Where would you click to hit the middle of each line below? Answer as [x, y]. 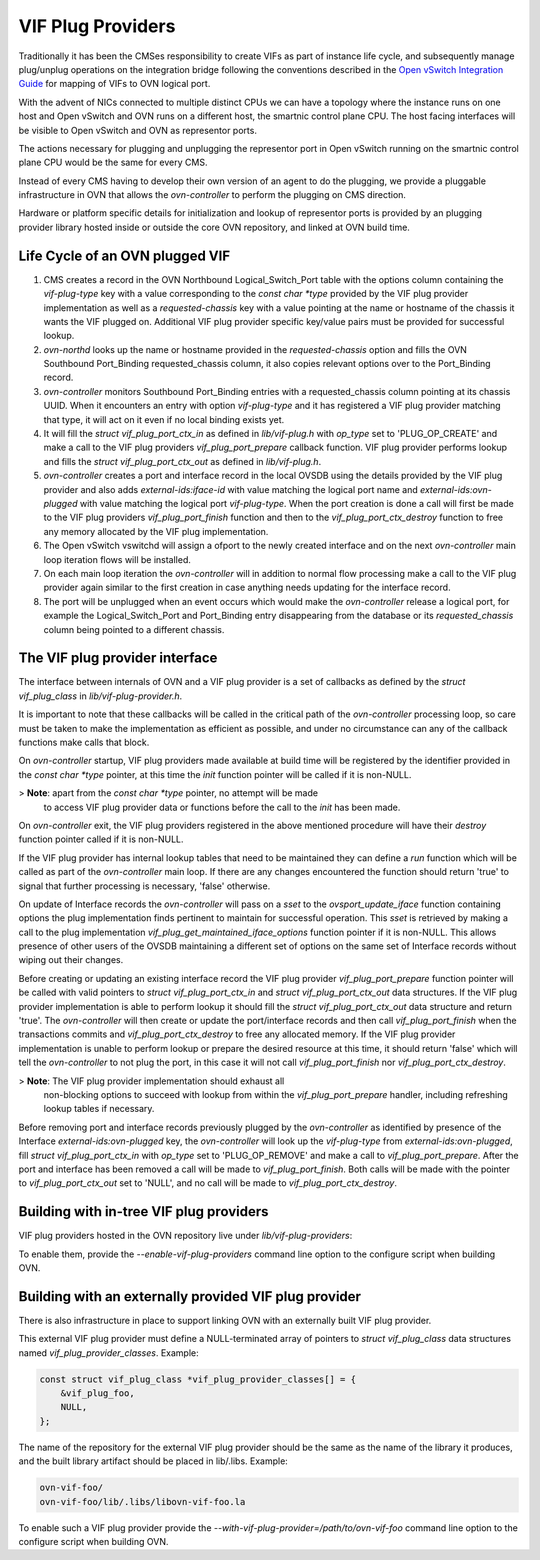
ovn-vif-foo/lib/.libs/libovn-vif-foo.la [142, 1501]
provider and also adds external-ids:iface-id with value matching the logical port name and [231, 489]
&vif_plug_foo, [97, 1393]
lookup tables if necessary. [99, 1109]
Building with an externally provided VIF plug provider [190, 1296]
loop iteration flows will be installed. [117, 559]
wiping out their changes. [71, 960]
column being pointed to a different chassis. [134, 629]
